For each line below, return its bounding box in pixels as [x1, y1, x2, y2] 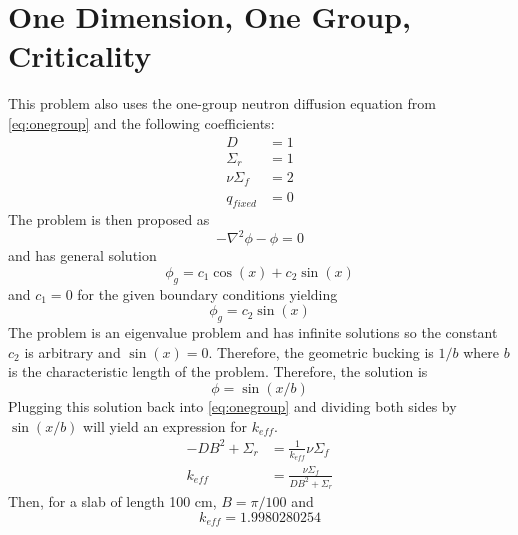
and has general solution [8, 245, 157, 266]
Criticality [8, 35, 152, 76]
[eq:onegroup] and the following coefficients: [8, 112, 275, 133]
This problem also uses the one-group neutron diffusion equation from [8, 93, 436, 114]
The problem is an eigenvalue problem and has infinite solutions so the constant [8, 322, 498, 343]
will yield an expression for [83, 415, 248, 436]
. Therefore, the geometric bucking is [208, 341, 434, 362]
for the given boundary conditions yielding [77, 283, 338, 304]
